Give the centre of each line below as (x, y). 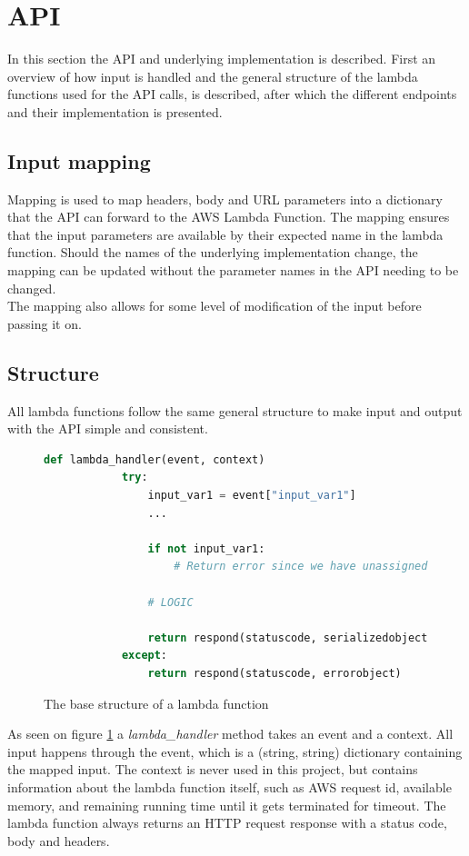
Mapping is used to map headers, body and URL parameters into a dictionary (225, 199)
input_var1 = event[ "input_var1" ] (252, 496)
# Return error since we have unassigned (301, 567)
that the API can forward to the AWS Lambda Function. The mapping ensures (229, 217)
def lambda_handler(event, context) (155, 459)
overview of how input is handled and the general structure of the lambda (213, 76)
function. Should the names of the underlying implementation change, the (213, 252)
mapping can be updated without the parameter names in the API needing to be (233, 270)
